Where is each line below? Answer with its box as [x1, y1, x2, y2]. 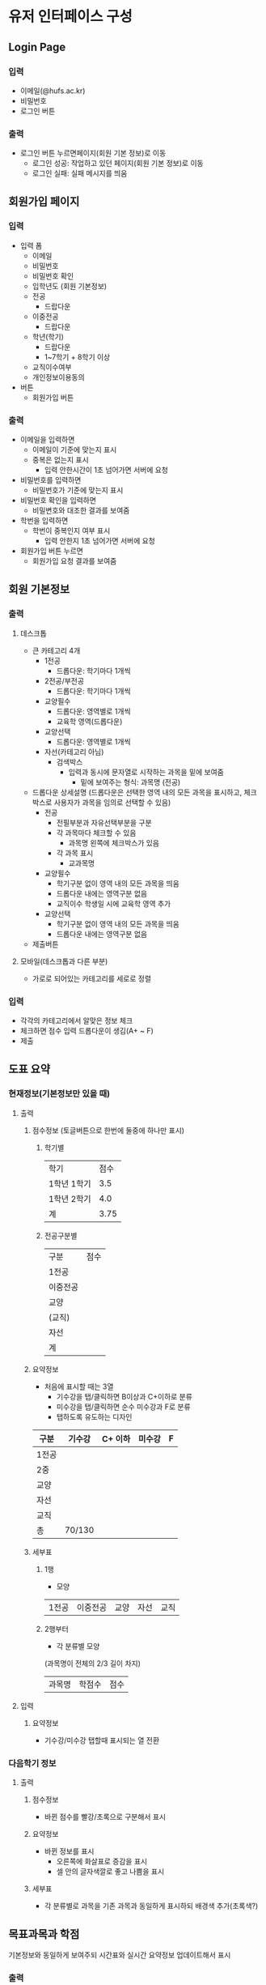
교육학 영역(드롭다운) [56, 716, 123, 726]
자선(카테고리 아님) [44, 747, 104, 756]
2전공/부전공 [44, 675, 85, 685]
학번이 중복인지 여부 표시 [32, 526, 111, 535]
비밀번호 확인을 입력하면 [19, 496, 97, 505]
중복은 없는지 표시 [32, 455, 89, 465]
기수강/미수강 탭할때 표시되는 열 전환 [44, 1735, 160, 1745]
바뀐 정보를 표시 [44, 1847, 95, 1856]
